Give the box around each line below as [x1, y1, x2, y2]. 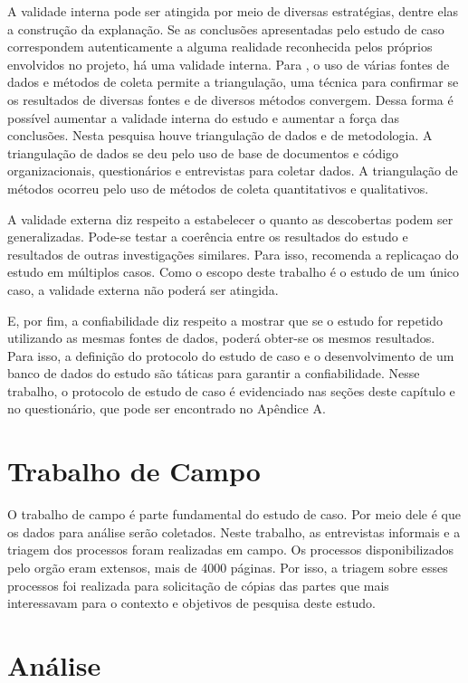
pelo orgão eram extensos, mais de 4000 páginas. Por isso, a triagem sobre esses [7, 557, 448, 576]
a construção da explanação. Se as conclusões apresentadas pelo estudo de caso [7, 19, 444, 38]
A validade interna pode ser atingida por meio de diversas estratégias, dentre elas [7, 2, 459, 20]
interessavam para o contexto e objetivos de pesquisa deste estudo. [7, 593, 376, 612]
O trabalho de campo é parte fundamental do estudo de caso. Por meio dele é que [7, 505, 461, 524]
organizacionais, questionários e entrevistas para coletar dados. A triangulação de [7, 161, 458, 180]
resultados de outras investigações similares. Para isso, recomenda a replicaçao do [7, 244, 459, 263]
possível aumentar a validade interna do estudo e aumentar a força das [7, 108, 399, 127]
